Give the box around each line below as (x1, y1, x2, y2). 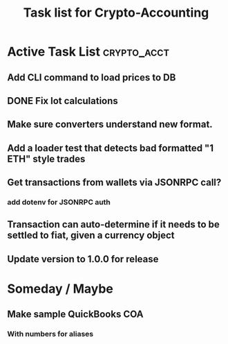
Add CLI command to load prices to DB (7, 71, 176, 83)
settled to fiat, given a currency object (7, 230, 175, 241)
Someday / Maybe (7, 281, 114, 297)
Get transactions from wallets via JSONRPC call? (7, 177, 222, 189)
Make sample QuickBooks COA (7, 309, 144, 320)
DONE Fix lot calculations (7, 95, 119, 107)
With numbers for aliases (7, 329, 94, 339)
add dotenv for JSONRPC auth (7, 198, 111, 207)
